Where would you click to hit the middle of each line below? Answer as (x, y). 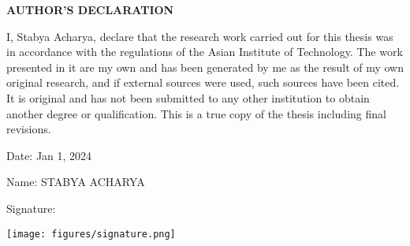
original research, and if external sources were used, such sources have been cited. (203, 82)
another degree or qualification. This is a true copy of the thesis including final (196, 113)
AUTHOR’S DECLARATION (90, 9)
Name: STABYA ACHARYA (76, 182)
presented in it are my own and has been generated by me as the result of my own (205, 67)
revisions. (29, 129)
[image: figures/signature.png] (91, 234)
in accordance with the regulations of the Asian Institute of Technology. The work (205, 52)
